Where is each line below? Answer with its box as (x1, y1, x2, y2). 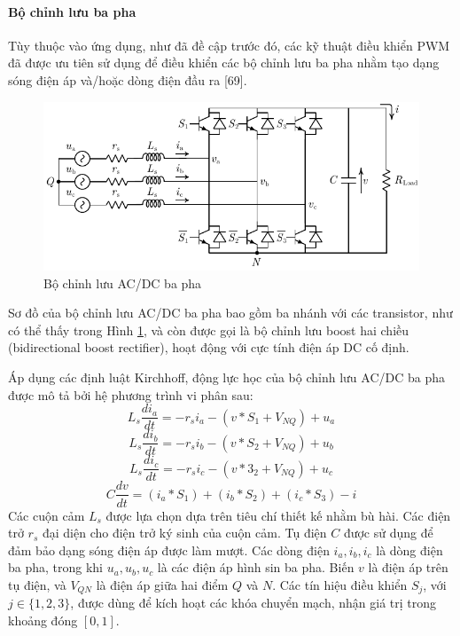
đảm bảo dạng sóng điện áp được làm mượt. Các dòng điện (8, 540, 330, 559)
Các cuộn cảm (8, 506, 85, 524)
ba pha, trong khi (8, 558, 104, 577)
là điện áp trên (368, 558, 448, 577)
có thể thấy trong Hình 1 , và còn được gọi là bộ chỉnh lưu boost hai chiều (8, 320, 409, 339)
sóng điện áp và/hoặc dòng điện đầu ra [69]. (8, 70, 247, 89)
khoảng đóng (8, 610, 78, 629)
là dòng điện (376, 540, 443, 559)
